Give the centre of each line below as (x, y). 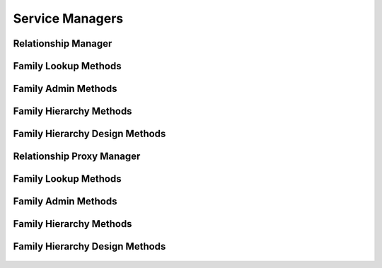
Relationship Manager (63, 43)
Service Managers (68, 18)
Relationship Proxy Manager (77, 157)
